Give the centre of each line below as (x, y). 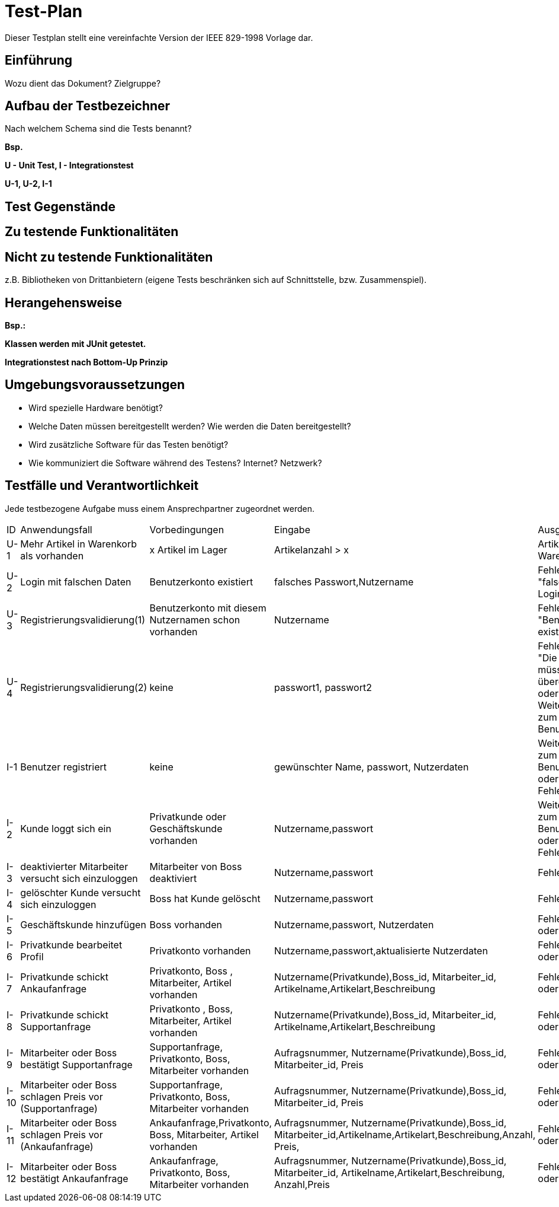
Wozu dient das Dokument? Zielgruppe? (83, 83)
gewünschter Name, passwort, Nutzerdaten (372, 767)
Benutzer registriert (64, 767)
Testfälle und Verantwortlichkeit (102, 486)
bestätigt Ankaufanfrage (74, 1178)
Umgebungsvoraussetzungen (95, 385)
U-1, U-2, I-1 (28, 184)
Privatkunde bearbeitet (71, 945)
